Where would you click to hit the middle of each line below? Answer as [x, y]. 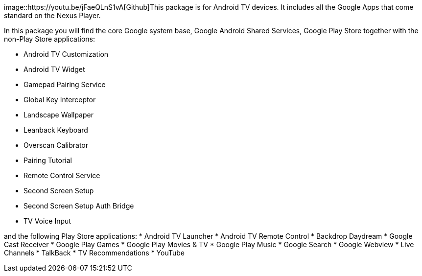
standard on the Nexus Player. [52, 15]
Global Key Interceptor [60, 100]
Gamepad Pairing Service [65, 84]
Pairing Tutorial [48, 160]
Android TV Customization [66, 54]
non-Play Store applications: [49, 39]
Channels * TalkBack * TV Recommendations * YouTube [94, 253]
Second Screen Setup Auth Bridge [79, 206]
